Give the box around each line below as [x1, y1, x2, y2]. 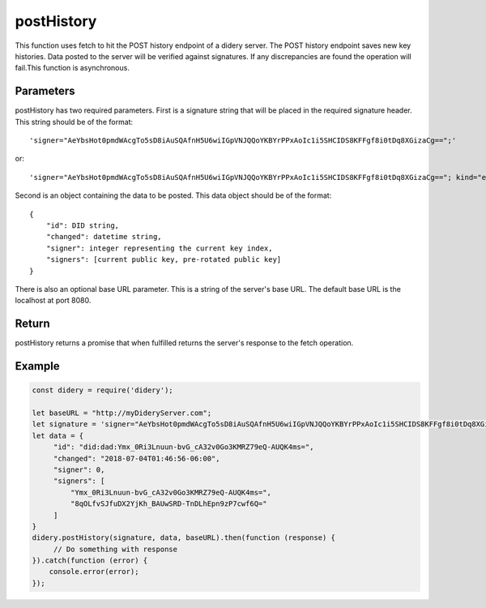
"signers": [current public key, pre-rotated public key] [45, 255, 282, 264]
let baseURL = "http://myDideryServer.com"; [32, 409, 212, 417]
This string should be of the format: [15, 117, 134, 126]
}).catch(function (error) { [32, 556, 148, 565]
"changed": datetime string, [45, 232, 162, 242]
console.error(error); [49, 567, 139, 576]
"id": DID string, [45, 221, 120, 230]
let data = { [32, 430, 84, 440]
